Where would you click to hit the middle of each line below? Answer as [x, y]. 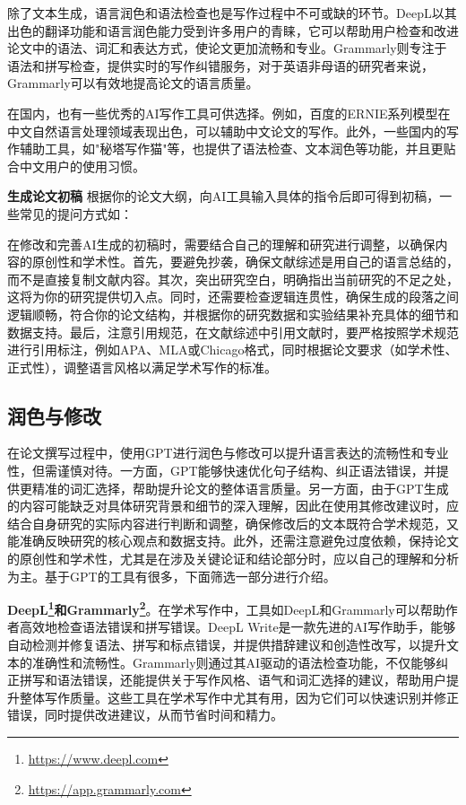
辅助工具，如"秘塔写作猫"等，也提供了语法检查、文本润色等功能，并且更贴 [237, 149]
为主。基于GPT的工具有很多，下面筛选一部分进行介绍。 [172, 576]
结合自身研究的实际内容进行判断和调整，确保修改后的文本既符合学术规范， [227, 523]
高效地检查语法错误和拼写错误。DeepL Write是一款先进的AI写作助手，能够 [237, 627]
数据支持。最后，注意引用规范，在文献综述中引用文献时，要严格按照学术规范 [233, 332]
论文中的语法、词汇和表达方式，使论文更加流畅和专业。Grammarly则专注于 [227, 48]
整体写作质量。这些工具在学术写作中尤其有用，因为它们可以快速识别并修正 [239, 697]
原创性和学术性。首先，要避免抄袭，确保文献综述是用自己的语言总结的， [245, 262]
